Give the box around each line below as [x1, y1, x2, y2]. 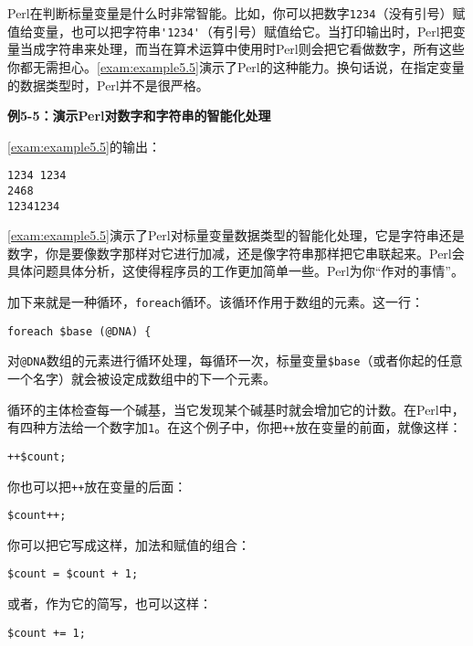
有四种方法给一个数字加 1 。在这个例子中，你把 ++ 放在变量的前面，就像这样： [7, 418, 462, 437]
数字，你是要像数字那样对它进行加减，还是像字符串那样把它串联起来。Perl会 [7, 243, 465, 262]
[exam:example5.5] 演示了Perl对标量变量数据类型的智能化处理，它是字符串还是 [7, 226, 465, 245]
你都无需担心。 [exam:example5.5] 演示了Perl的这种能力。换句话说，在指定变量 [7, 57, 465, 76]
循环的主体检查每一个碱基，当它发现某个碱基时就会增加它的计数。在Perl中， [7, 399, 465, 418]
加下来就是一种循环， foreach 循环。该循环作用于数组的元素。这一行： [7, 292, 425, 312]
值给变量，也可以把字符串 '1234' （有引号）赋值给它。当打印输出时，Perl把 [7, 21, 453, 40]
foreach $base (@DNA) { [7, 324, 152, 338]
